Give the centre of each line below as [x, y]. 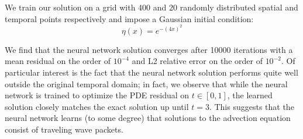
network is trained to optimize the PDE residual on [97, 95]
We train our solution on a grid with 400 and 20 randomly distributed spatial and [151, 7]
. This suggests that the [252, 106]
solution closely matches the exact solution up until [97, 106]
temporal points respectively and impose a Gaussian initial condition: [129, 18]
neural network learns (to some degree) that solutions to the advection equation [148, 118]
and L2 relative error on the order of [197, 61]
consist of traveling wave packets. [64, 129]
